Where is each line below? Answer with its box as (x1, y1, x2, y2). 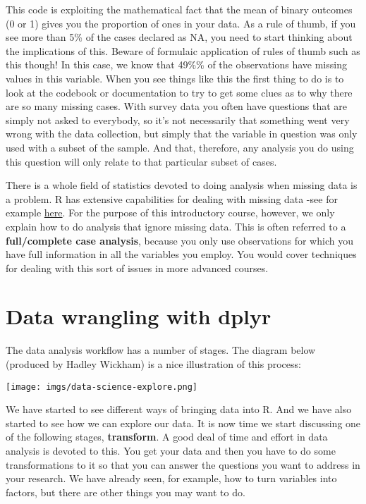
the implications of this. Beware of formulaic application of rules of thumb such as (6, 43, 360, 58)
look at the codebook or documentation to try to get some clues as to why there (6, 85, 353, 99)
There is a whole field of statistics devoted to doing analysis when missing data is (6, 178, 358, 192)
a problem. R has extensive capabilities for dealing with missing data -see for (6, 191, 338, 206)
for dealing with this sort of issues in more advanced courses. (6, 260, 269, 275)
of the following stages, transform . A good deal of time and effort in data (6, 429, 328, 444)
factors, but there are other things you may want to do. (6, 484, 245, 499)
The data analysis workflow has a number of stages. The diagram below (6, 343, 316, 357)
